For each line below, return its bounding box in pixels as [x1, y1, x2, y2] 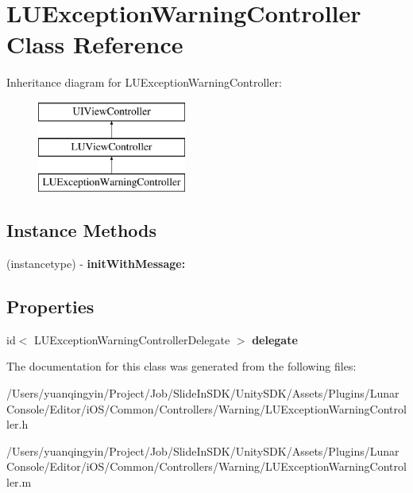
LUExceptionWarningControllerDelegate [34, 331, 230, 347]
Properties [6, 294, 95, 319]
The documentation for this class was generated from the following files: [6, 358, 357, 375]
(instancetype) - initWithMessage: [6, 255, 186, 272]
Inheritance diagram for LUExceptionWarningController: [6, 74, 282, 91]
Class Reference [6, 28, 183, 60]
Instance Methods [6, 218, 156, 243]
